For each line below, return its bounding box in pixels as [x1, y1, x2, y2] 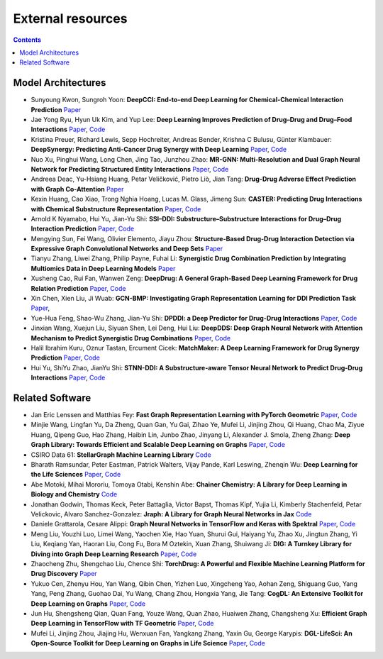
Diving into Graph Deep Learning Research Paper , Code [30, 550, 197, 558]
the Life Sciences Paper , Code [30, 470, 121, 479]
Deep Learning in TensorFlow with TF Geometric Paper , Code [30, 619, 214, 628]
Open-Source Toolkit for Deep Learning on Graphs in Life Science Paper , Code [30, 639, 265, 648]
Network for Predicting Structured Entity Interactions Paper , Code [30, 165, 229, 173]
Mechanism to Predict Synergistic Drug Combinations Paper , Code [30, 333, 231, 342]
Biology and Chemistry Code [30, 490, 118, 499]
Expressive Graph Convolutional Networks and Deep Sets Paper [30, 245, 223, 253]
